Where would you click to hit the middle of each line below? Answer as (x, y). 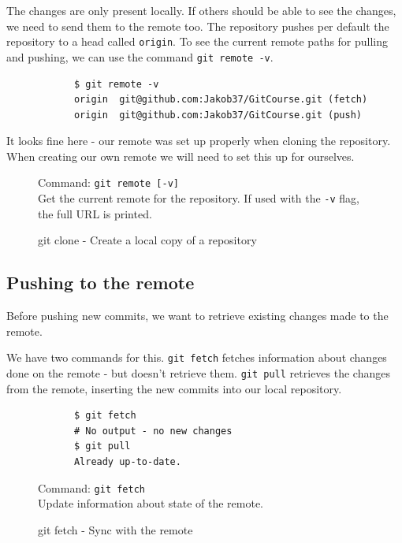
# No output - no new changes (153, 431)
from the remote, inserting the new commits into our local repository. (174, 388)
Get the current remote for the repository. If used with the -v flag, (199, 198)
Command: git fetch (91, 487)
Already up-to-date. (127, 462)
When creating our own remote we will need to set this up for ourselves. (181, 156)
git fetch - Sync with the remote (115, 529)
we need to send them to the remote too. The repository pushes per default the (198, 26)
